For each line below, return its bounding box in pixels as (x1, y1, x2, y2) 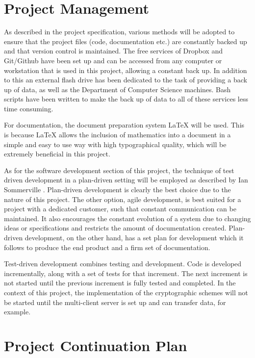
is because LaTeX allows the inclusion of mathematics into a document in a (4, 129, 231, 140)
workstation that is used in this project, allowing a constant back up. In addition (4, 65, 247, 75)
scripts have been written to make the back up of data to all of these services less (4, 94, 248, 104)
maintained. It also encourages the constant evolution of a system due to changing (4, 213, 251, 223)
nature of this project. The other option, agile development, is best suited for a (4, 194, 241, 204)
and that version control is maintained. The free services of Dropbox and (4, 46, 223, 56)
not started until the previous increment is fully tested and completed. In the (4, 278, 236, 288)
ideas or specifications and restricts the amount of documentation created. (4, 223, 227, 233)
